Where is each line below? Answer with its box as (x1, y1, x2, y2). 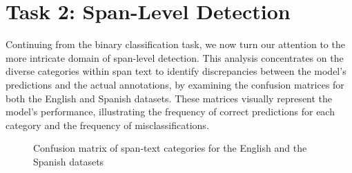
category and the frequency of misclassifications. (6, 117, 209, 132)
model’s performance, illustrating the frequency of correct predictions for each (6, 104, 335, 119)
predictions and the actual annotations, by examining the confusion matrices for (6, 77, 344, 91)
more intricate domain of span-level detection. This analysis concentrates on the (6, 50, 344, 65)
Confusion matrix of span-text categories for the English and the (33, 141, 307, 155)
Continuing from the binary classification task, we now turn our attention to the (6, 37, 345, 51)
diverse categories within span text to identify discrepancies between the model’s (6, 64, 346, 78)
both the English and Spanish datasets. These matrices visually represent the (6, 91, 333, 105)
